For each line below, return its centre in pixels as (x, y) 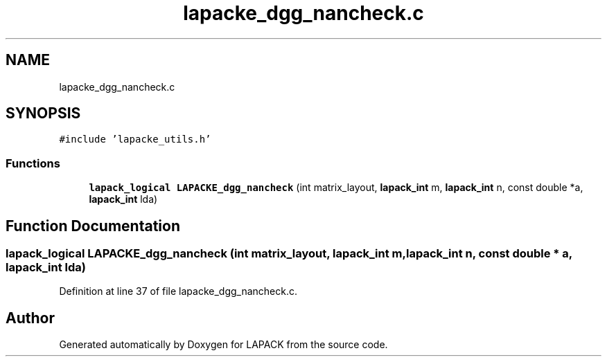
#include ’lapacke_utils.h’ (135, 139)
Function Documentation (93, 226)
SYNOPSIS (43, 114)
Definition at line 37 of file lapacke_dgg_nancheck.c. (178, 291)
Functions (33, 163)
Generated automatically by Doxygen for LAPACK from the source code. (223, 345)
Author (30, 318)
